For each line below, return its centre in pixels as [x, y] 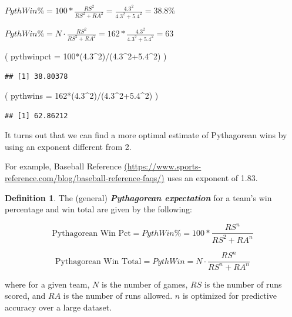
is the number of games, [145, 284]
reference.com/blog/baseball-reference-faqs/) [85, 178]
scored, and [25, 296]
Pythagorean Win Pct [91, 233]
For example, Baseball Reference [63, 166]
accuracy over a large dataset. [58, 307]
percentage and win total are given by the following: [98, 209]
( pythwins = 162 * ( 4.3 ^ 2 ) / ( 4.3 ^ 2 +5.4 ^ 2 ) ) [82, 96]
